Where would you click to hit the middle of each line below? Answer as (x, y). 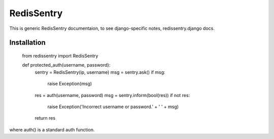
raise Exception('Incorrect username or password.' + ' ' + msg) (113, 107)
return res (45, 118)
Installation (27, 43)
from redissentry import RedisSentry (60, 56)
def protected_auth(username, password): (66, 65)
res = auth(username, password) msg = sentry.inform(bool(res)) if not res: (112, 95)
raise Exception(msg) (70, 84)
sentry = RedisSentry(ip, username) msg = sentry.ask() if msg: (100, 72)
